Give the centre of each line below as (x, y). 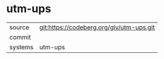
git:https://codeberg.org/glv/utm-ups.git (97, 27)
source (19, 27)
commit (20, 37)
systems (21, 47)
